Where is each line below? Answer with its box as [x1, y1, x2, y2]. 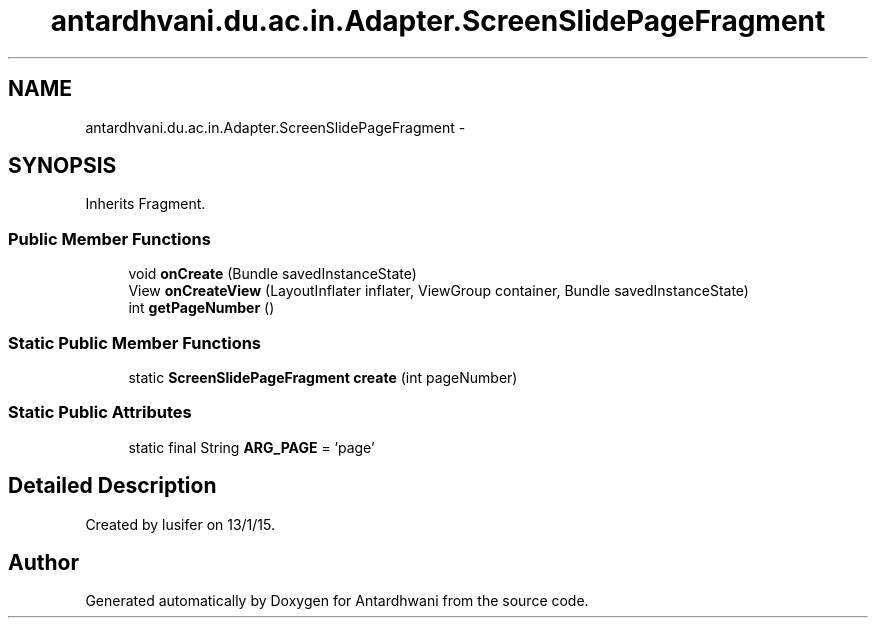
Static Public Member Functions [8, 332, 262, 353]
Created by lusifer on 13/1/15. [85, 515, 276, 533]
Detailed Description [8, 473, 217, 499]
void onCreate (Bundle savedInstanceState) [128, 265, 417, 283]
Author [8, 549, 79, 575]
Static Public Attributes [8, 402, 192, 423]
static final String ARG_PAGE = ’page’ [128, 438, 375, 456]
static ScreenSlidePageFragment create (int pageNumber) [128, 368, 518, 386]
